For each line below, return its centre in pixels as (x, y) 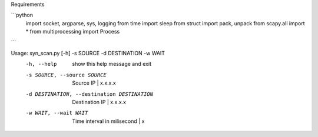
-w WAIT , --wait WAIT (57, 113)
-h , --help (41, 64)
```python (22, 15)
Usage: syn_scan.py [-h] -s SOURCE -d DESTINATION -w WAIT (88, 53)
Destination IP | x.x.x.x (99, 102)
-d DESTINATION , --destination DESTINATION (89, 94)
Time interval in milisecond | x (108, 121)
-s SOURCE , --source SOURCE (66, 75)
